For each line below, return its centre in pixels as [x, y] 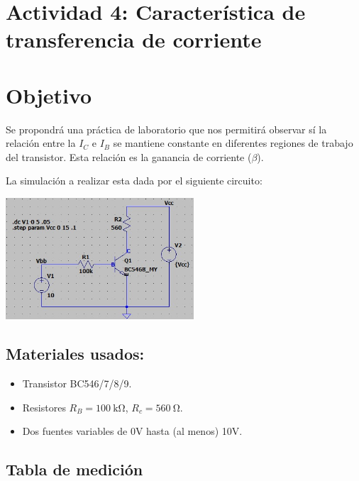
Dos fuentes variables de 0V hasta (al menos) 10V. [132, 431]
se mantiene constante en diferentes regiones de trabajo [233, 143]
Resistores [44, 407]
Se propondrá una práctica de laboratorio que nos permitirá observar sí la [166, 129]
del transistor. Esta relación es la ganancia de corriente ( [129, 156]
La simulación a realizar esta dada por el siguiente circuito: [134, 181]
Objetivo [49, 95]
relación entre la [41, 143]
